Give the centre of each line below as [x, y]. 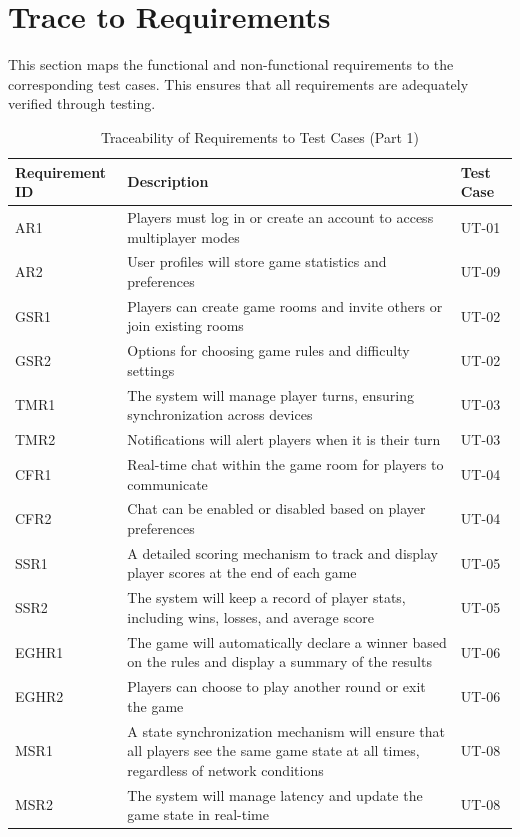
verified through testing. [82, 103]
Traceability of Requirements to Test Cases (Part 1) [260, 136]
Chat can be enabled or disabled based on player [276, 508]
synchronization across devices [220, 414]
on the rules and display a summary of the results [279, 661]
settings [151, 369]
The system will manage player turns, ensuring [270, 394]
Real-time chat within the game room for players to [285, 463]
